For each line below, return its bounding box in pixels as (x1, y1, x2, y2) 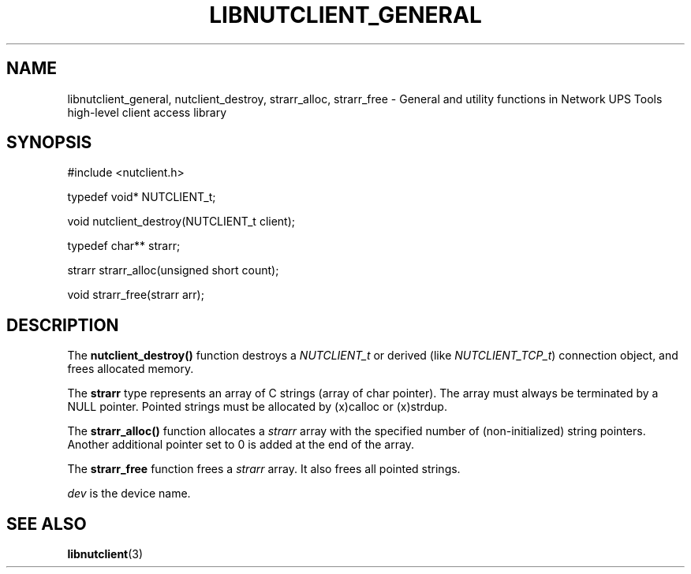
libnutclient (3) (67, 547, 144, 561)
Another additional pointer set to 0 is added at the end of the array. (67, 438, 414, 452)
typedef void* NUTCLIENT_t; (67, 190, 216, 204)
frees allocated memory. (67, 362, 194, 376)
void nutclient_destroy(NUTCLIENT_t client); (67, 214, 296, 229)
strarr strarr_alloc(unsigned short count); (67, 263, 279, 278)
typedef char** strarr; (67, 239, 181, 253)
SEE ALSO (6, 513, 87, 534)
